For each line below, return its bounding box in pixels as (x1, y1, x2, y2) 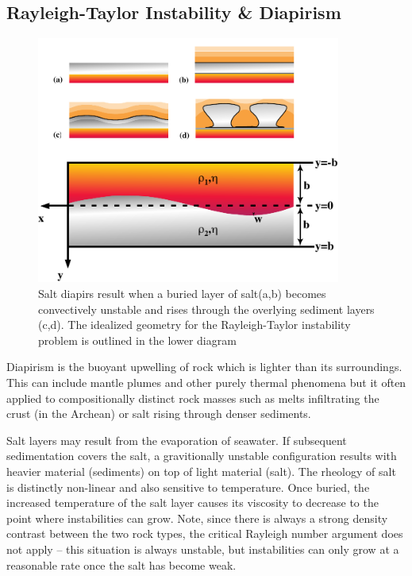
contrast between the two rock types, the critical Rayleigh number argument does (6, 525, 403, 542)
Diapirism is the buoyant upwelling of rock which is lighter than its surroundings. (6, 358, 402, 375)
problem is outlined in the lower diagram (38, 331, 237, 348)
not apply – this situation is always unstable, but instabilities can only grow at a (6, 540, 399, 557)
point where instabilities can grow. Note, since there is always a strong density (6, 509, 388, 526)
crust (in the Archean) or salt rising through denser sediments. (6, 405, 311, 422)
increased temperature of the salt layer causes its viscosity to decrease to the (6, 494, 379, 511)
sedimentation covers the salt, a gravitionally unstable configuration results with (6, 447, 397, 464)
